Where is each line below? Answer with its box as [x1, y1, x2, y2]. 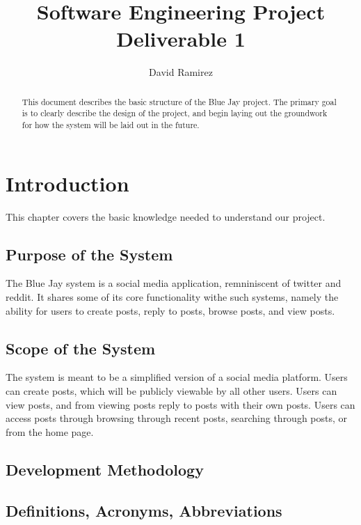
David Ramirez [149, 65, 213, 79]
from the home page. [6, 424, 94, 439]
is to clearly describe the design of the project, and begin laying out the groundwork [22, 107, 328, 119]
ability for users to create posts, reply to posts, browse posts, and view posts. [6, 303, 335, 318]
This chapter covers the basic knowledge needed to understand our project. [6, 209, 326, 224]
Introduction [6, 169, 129, 197]
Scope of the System [6, 337, 156, 359]
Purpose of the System [6, 243, 173, 265]
